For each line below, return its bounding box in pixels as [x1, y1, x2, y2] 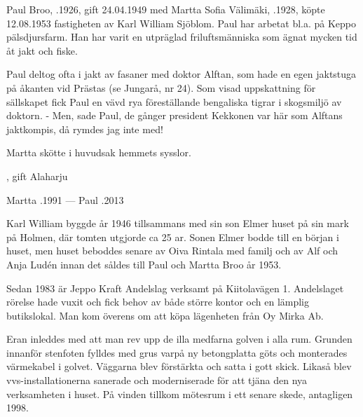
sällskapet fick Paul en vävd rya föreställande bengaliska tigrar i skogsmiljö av [6, 94, 342, 109]
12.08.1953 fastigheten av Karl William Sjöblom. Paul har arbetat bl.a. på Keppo [6, 15, 357, 30]
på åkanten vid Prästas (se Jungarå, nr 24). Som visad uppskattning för [6, 80, 316, 95]
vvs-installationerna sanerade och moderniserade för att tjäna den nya [6, 373, 308, 388]
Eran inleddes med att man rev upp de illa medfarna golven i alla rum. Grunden [6, 331, 352, 346]
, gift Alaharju [6, 168, 68, 183]
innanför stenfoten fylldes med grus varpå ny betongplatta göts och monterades [6, 345, 348, 360]
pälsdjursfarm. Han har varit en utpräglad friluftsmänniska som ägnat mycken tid [6, 29, 357, 44]
